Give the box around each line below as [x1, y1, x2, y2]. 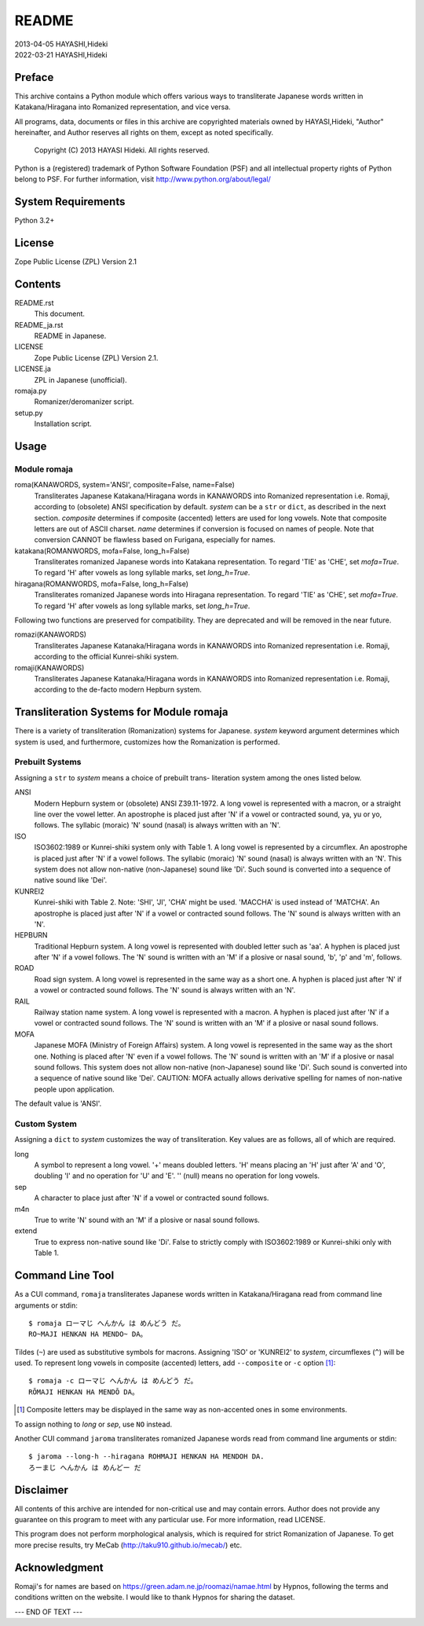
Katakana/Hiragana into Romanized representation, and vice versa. [14, 102, 231, 112]
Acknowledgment [14, 1561, 104, 1574]
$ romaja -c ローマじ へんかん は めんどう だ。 [28, 1376, 198, 1386]
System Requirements [14, 195, 126, 208]
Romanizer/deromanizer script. [34, 397, 134, 406]
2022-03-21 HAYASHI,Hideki [14, 50, 108, 59]
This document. [34, 309, 86, 318]
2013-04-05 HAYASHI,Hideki [14, 39, 108, 49]
